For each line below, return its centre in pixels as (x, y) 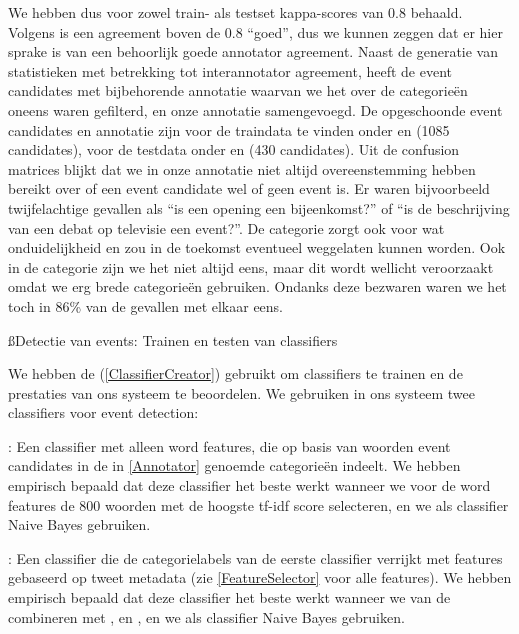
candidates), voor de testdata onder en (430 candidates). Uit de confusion (234, 149)
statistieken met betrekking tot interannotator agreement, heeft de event (230, 70)
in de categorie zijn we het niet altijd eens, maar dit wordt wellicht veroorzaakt (251, 266)
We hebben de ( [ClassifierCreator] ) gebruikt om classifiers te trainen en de (235, 373)
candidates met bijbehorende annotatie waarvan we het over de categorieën (238, 90)
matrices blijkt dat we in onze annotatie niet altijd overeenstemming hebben (242, 168)
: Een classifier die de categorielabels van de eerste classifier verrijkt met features (255, 557)
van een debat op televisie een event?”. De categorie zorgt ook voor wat (226, 227)
